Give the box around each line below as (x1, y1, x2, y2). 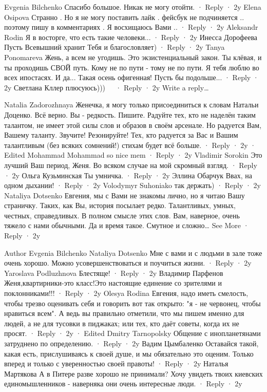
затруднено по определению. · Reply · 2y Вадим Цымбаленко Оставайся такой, (4, 338, 259, 348)
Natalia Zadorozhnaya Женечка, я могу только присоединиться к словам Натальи (4, 99, 259, 110)
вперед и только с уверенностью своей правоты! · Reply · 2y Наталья (4, 358, 228, 369)
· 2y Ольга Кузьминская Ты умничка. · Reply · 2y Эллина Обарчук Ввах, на (4, 170, 252, 180)
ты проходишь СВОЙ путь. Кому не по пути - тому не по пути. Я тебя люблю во (4, 62, 259, 72)
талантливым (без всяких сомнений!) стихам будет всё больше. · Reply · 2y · (4, 139, 256, 150)
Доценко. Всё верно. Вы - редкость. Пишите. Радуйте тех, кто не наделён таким (4, 109, 256, 120)
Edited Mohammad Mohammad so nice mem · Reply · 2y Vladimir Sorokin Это (4, 150, 262, 160)
